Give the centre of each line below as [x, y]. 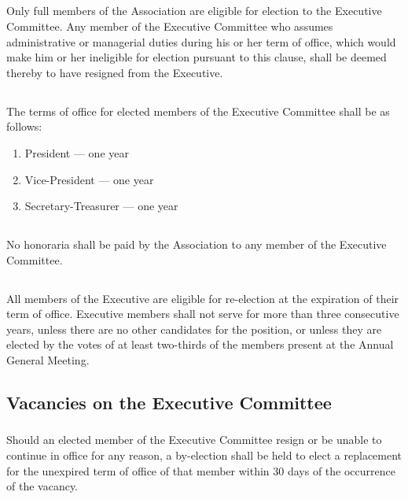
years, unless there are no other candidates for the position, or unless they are [194, 329]
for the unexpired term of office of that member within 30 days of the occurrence [201, 470]
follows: [24, 126]
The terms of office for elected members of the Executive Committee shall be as [198, 111]
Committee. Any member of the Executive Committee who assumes [170, 26]
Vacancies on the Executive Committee [169, 403]
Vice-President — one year [89, 179]
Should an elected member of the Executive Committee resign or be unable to [194, 440]
